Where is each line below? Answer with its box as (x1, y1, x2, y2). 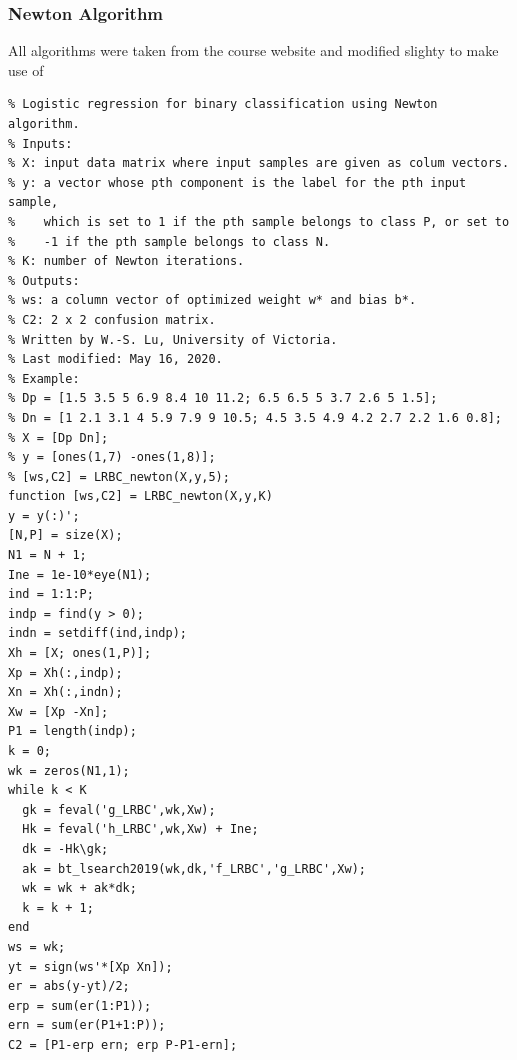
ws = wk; (8, 939, 66, 954)
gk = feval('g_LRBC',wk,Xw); (22, 802, 216, 817)
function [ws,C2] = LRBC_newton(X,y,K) (8, 489, 273, 504)
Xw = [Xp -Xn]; (8, 704, 109, 719)
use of (8, 59, 44, 80)
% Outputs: (8, 273, 80, 288)
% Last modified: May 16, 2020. (8, 352, 223, 367)
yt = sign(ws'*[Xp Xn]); (8, 959, 173, 974)
